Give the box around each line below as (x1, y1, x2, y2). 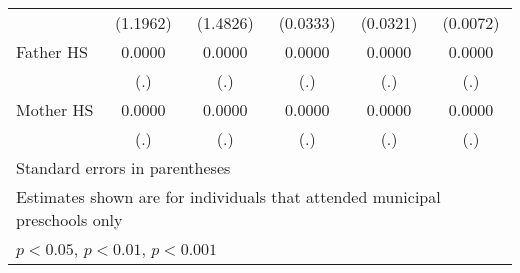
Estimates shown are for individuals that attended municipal (16, 185, 441, 208)
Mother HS (16, 98, 94, 121)
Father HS (16, 40, 88, 63)
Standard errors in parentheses (16, 156, 231, 179)
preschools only (16, 208, 123, 231)
